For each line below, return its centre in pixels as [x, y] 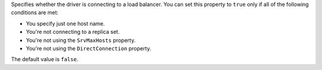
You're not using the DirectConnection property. [89, 48]
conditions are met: [35, 12]
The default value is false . [45, 59]
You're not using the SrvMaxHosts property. [81, 40]
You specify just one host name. [66, 23]
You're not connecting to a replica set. [73, 32]
